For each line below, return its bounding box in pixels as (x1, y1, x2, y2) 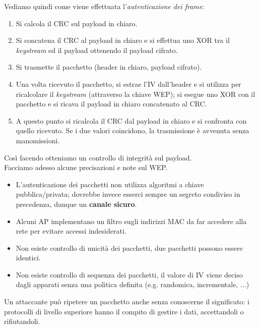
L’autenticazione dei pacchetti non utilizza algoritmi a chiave (16, 179, 204, 189)
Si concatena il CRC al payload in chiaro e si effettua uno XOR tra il (16, 35, 230, 45)
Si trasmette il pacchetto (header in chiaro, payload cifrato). (16, 62, 202, 72)
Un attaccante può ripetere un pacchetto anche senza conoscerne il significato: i (4, 296, 249, 307)
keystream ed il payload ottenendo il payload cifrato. (16, 44, 178, 55)
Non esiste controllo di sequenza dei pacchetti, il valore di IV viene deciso (16, 269, 243, 280)
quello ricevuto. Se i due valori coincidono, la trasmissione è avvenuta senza (16, 125, 249, 136)
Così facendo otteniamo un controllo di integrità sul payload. (4, 152, 192, 162)
